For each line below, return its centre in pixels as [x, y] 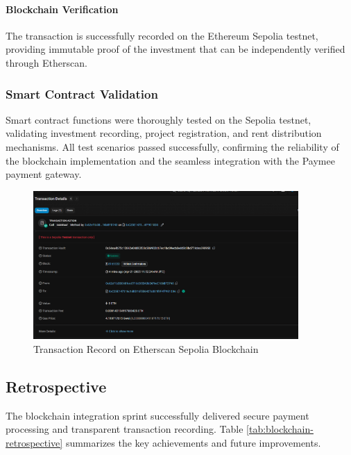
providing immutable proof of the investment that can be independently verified [175, 49]
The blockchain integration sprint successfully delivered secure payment [157, 415]
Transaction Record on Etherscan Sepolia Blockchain [146, 348]
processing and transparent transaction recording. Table [125, 429]
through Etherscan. [46, 62]
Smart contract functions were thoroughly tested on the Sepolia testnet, [159, 119]
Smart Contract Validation [82, 93]
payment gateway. [44, 174]
